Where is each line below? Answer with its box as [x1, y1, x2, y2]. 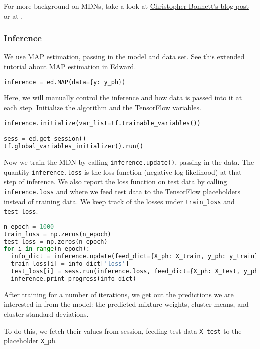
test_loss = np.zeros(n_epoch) [4, 238, 108, 245]
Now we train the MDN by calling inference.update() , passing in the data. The [4, 156, 254, 167]
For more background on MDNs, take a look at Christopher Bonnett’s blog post [4, 1, 249, 11]
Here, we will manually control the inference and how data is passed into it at [4, 92, 242, 103]
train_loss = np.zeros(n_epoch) [4, 230, 111, 238]
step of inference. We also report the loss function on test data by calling [4, 176, 227, 187]
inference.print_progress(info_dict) [11, 275, 136, 282]
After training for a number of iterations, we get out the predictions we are [4, 289, 234, 299]
